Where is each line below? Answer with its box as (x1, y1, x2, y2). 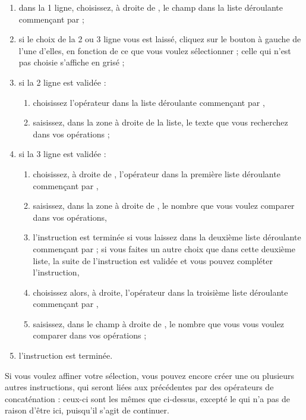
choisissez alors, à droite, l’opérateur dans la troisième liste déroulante (33, 286, 288, 298)
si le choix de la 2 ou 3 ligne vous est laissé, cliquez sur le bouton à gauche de (18, 33, 301, 45)
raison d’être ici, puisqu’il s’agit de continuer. (5, 404, 169, 416)
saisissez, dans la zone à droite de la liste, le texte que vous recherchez (33, 116, 288, 128)
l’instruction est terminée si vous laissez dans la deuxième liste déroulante (33, 231, 301, 243)
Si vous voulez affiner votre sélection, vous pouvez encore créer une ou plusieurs (5, 369, 295, 381)
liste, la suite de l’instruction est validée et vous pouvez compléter (33, 254, 273, 267)
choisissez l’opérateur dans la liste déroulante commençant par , (33, 96, 265, 108)
